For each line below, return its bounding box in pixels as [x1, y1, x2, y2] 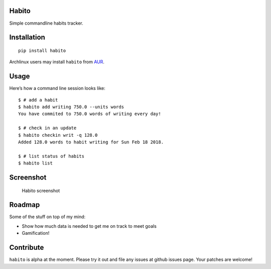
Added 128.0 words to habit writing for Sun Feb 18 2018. [18, 139, 164, 145]
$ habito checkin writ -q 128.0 [18, 132, 98, 138]
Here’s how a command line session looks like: [9, 85, 105, 92]
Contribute [9, 243, 44, 252]
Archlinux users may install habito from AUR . [9, 59, 105, 65]
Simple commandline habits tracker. [9, 20, 84, 26]
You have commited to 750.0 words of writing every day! [18, 111, 162, 117]
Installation [9, 33, 45, 42]
